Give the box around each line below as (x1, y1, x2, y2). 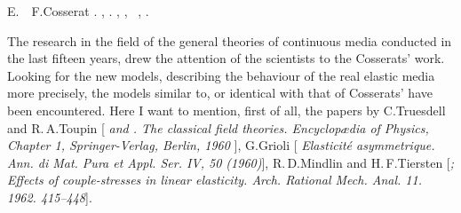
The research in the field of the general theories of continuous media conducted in (7, 31, 452, 50)
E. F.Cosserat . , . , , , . (7, 2, 149, 20)
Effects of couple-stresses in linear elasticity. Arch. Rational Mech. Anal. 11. (7, 170, 422, 189)
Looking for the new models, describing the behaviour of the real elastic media (7, 66, 435, 84)
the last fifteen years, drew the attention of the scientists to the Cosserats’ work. (7, 49, 445, 67)
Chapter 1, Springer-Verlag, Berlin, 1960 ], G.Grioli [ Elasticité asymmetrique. (7, 136, 435, 154)
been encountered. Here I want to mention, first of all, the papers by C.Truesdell (7, 100, 446, 119)
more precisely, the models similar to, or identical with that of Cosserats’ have (7, 83, 433, 102)
